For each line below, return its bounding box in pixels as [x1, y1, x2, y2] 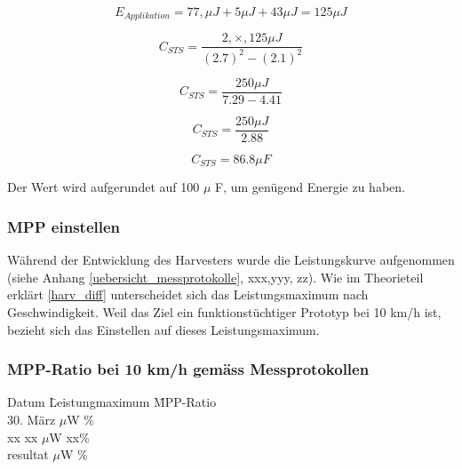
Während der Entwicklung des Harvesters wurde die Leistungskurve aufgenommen [7, 250, 455, 269]
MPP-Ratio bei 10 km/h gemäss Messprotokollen [7, 358, 370, 380]
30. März [7, 410, 56, 429]
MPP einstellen [7, 215, 121, 237]
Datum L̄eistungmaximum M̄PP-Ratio [7, 393, 217, 411]
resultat [7, 445, 49, 464]
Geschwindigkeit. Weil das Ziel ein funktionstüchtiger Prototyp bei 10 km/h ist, [7, 303, 442, 322]
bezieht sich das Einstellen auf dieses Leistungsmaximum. [7, 320, 320, 338]
